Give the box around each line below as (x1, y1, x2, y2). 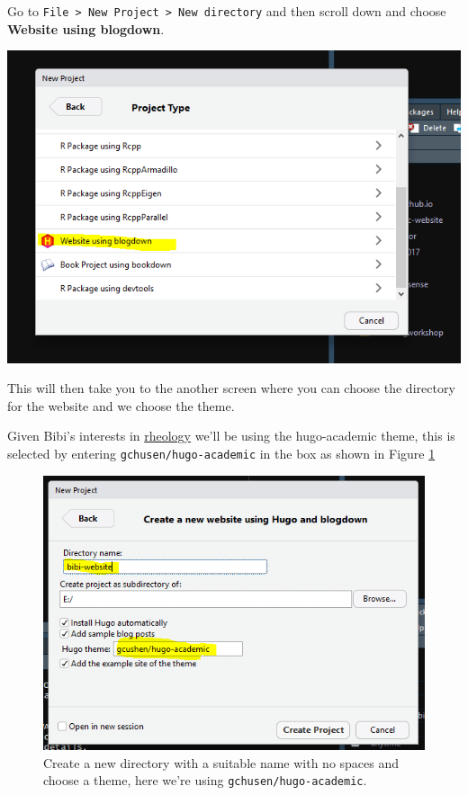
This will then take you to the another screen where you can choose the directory (7, 379, 455, 397)
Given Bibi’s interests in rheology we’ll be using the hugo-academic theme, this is (7, 426, 455, 445)
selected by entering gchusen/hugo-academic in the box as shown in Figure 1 (7, 443, 436, 462)
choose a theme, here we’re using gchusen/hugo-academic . (43, 771, 367, 790)
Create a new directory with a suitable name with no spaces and (43, 753, 400, 772)
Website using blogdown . (7, 19, 165, 38)
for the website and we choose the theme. (7, 396, 235, 415)
